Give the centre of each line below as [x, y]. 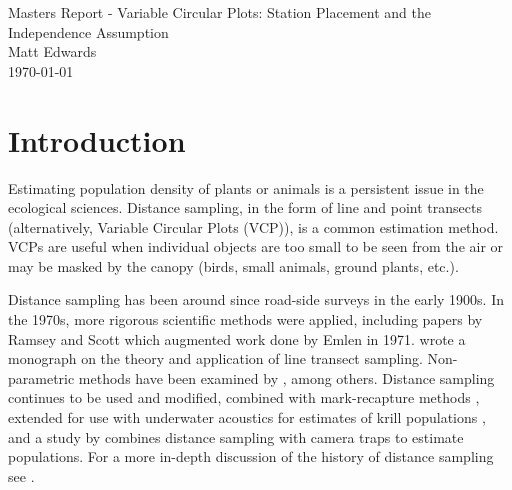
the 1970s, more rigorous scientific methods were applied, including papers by [245, 319]
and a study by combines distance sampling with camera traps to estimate [236, 436]
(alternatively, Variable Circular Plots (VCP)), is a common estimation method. [253, 226]
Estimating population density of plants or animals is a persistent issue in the [246, 187]
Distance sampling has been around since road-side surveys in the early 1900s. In [256, 299]
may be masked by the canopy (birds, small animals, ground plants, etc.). [233, 265]
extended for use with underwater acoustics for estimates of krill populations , [247, 417]
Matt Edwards [52, 51]
